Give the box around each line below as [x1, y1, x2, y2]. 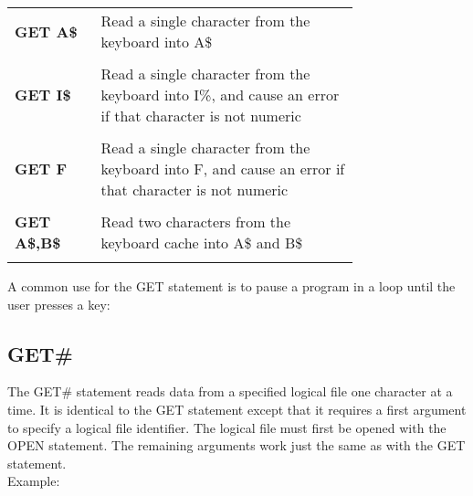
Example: [7, 471, 60, 491]
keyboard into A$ [100, 31, 213, 52]
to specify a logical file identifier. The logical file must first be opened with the [7, 417, 447, 437]
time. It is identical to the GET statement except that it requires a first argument [7, 399, 467, 418]
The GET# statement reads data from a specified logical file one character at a [7, 382, 453, 401]
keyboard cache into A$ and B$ [100, 232, 303, 253]
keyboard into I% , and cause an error [100, 84, 340, 105]
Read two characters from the [100, 211, 291, 232]
